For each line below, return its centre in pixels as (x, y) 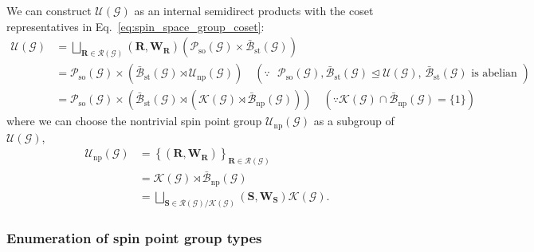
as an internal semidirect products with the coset (254, 10)
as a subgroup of (354, 121)
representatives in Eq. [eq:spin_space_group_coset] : (135, 26)
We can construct (49, 10)
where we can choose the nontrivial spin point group (134, 121)
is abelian (494, 74)
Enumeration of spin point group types (134, 237)
